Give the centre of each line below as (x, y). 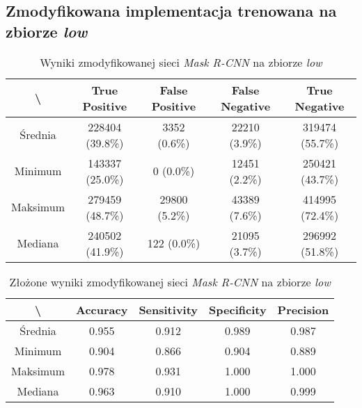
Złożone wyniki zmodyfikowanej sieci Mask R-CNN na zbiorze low (170, 281)
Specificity (238, 309)
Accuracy (102, 309)
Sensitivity (168, 309)
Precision (303, 309)
